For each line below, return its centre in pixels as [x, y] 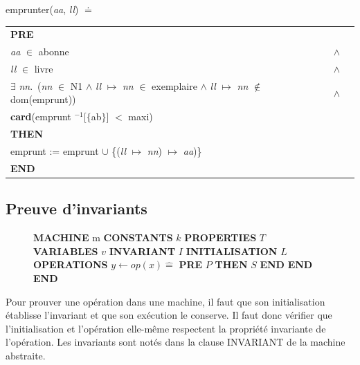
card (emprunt [41, 116]
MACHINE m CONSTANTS [103, 237]
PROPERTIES [220, 237]
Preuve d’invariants [76, 208]
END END [286, 264]
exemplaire [174, 85]
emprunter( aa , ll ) [42, 9]
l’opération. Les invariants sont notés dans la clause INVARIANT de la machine [175, 342]
